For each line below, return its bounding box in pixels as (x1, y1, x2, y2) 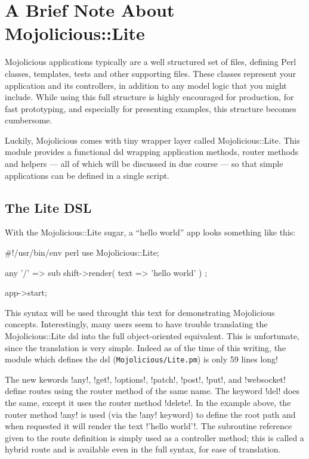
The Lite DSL (5, 198, 92, 216)
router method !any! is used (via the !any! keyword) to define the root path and (5, 408, 296, 420)
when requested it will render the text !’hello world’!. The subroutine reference (5, 420, 292, 432)
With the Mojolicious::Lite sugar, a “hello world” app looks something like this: (5, 226, 296, 238)
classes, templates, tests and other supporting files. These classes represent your (5, 67, 296, 79)
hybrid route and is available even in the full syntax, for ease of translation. (5, 443, 281, 455)
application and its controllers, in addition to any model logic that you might (5, 79, 287, 91)
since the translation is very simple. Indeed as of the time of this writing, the (5, 341, 286, 353)
